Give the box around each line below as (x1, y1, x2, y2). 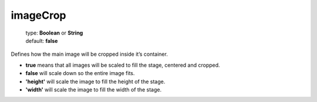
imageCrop (11, 9, 67, 22)
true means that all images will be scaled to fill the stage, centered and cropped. (25, 62, 220, 69)
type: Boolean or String (25, 29, 83, 36)
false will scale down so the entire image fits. (25, 70, 135, 77)
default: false (25, 37, 58, 44)
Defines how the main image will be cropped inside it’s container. (11, 50, 168, 58)
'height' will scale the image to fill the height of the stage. (25, 78, 166, 85)
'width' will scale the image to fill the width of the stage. (25, 86, 161, 93)
